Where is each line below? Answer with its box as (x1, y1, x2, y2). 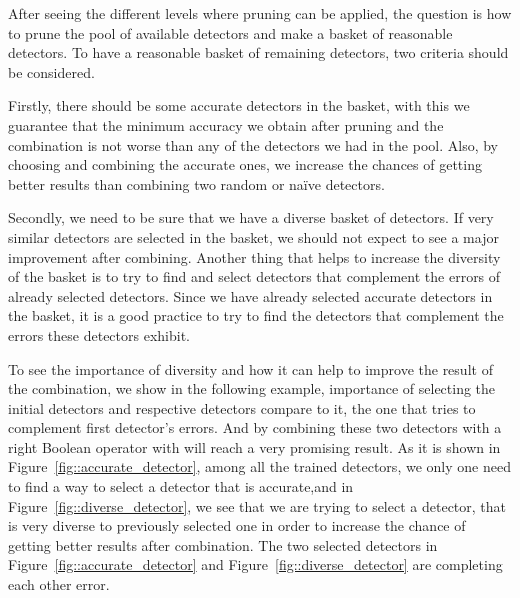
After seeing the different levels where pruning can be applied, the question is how (8, 3, 512, 23)
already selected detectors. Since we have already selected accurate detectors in (8, 285, 493, 306)
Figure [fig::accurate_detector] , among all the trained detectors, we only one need (8, 456, 511, 477)
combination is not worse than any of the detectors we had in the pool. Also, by (8, 134, 498, 155)
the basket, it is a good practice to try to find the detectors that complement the (8, 305, 504, 326)
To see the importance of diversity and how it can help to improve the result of (8, 358, 493, 379)
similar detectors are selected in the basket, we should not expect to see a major (8, 226, 499, 247)
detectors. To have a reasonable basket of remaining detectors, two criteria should (8, 42, 509, 63)
